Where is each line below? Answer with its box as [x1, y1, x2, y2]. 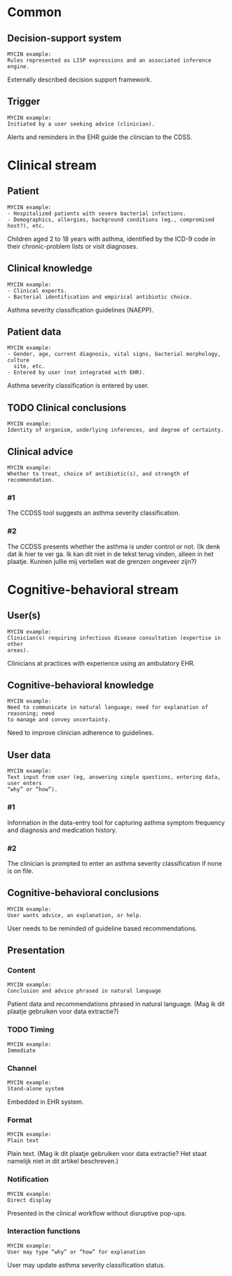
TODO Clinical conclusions [7, 402, 127, 414]
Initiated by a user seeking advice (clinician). [7, 120, 156, 127]
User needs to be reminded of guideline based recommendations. [7, 924, 198, 933]
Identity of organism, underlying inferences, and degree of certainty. [7, 426, 224, 434]
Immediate [7, 1047, 36, 1054]
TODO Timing [7, 1025, 55, 1034]
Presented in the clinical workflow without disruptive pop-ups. [7, 1209, 187, 1217]
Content [7, 966, 36, 975]
